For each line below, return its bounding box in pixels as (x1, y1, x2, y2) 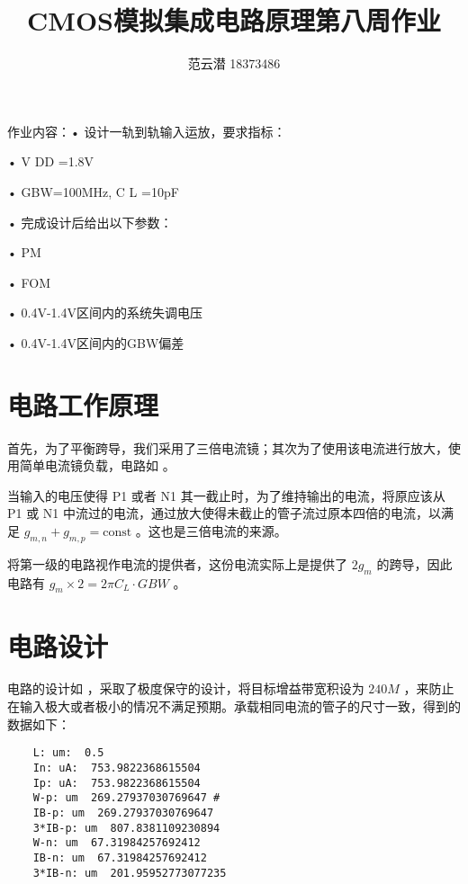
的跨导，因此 (376, 554, 453, 573)
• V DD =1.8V (7, 152, 94, 171)
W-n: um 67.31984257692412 (32, 836, 201, 850)
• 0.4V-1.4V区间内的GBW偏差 (7, 333, 184, 352)
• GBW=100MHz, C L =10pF (7, 182, 179, 201)
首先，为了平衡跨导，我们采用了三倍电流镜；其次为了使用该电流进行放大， (7, 438, 448, 457)
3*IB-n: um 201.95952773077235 (32, 866, 227, 880)
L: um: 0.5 (32, 746, 104, 760)
